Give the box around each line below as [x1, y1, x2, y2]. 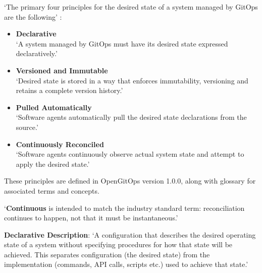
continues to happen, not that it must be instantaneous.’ [4, 212, 178, 223]
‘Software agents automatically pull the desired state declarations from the [16, 112, 247, 122]
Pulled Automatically [16, 102, 92, 112]
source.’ [16, 121, 38, 132]
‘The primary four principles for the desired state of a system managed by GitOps [4, 2, 258, 12]
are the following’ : [4, 11, 62, 22]
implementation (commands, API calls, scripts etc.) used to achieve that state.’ [4, 259, 248, 269]
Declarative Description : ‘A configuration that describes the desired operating [4, 229, 256, 240]
